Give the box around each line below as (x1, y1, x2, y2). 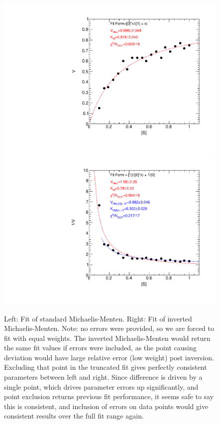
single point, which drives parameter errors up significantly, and (4, 381, 199, 392)
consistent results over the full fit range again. (4, 411, 144, 421)
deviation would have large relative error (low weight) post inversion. (4, 352, 214, 362)
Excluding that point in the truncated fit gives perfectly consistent (4, 362, 207, 372)
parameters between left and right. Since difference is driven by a (4, 372, 203, 382)
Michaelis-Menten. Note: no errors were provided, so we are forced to (4, 323, 215, 333)
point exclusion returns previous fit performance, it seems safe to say (4, 391, 214, 402)
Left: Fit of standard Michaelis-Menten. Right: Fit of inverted (4, 313, 192, 323)
